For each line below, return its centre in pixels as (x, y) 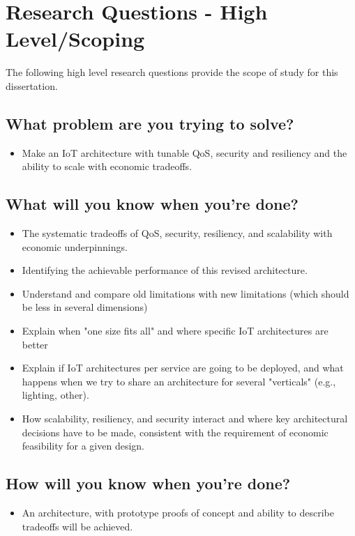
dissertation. (32, 85)
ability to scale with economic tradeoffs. (107, 166)
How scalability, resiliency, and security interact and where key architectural (185, 419)
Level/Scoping (75, 39)
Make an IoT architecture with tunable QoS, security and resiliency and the (184, 152)
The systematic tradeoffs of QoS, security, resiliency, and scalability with (177, 233)
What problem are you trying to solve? (150, 123)
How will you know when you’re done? (148, 483)
